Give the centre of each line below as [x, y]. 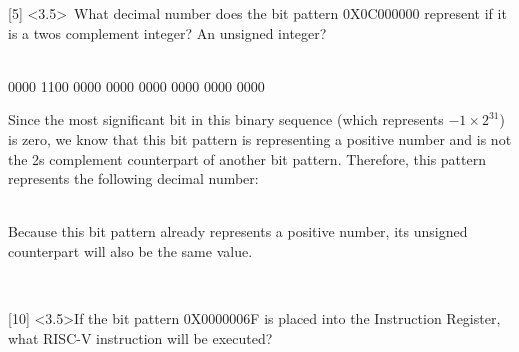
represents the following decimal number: [133, 178]
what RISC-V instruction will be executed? [140, 337]
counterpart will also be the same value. [130, 250]
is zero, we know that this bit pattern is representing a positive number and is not [260, 138]
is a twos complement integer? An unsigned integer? [167, 32]
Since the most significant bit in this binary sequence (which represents [226, 119]
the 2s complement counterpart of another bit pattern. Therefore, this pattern [247, 158]
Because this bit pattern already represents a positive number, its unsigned [238, 231]
